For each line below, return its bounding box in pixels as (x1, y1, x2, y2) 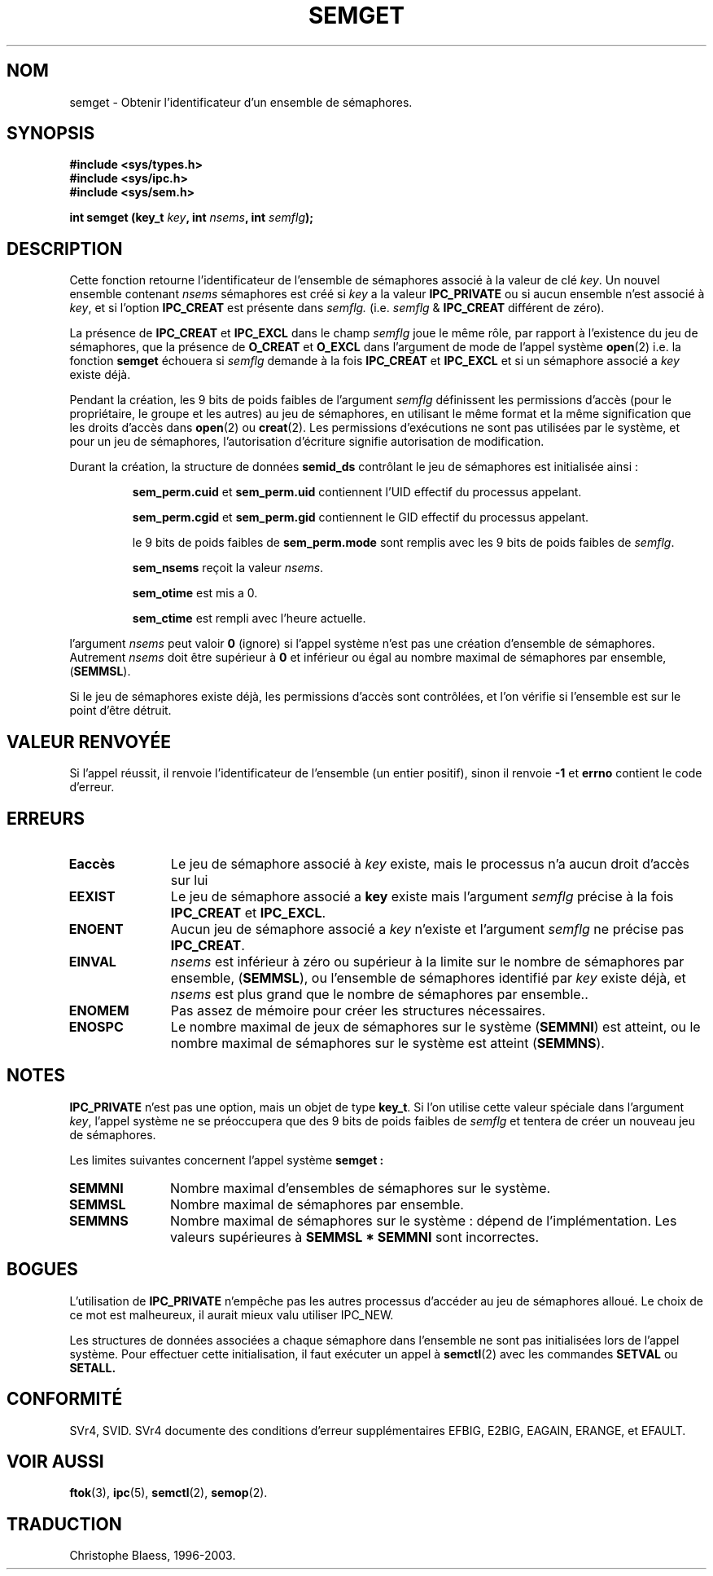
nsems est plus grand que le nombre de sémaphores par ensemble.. (170, 985, 588, 1002)
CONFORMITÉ (7, 1389, 123, 1410)
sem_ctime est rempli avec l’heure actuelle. (132, 611, 366, 626)
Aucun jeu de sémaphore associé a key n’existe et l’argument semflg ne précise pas (170, 920, 685, 937)
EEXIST (68, 887, 116, 905)
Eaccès (68, 855, 116, 872)
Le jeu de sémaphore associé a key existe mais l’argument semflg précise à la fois (170, 887, 674, 905)
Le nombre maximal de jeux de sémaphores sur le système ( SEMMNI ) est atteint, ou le (170, 1018, 701, 1035)
